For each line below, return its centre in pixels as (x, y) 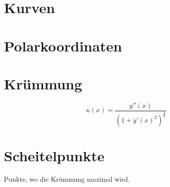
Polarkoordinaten (63, 45)
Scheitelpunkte (54, 156)
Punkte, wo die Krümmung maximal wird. (67, 179)
